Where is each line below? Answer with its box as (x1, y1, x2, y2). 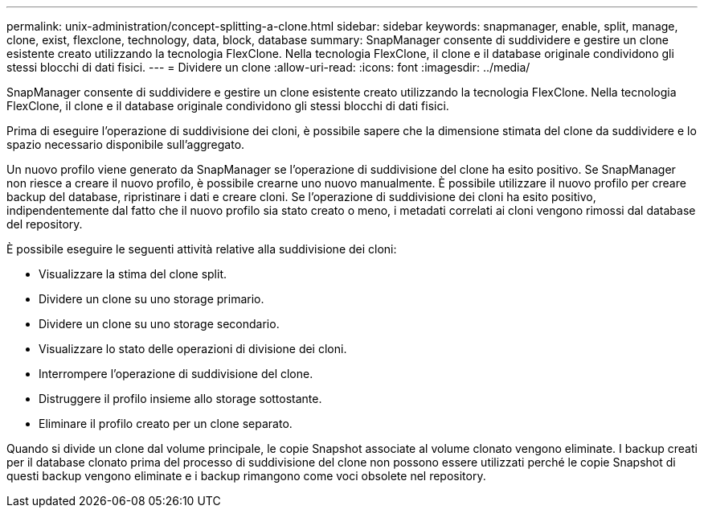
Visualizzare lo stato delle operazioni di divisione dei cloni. (39, 342, 347, 356)
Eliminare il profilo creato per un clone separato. (39, 417, 293, 430)
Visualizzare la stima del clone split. (39, 267, 227, 281)
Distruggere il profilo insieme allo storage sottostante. (39, 392, 322, 405)
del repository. (6, 217, 83, 231)
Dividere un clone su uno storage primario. (39, 292, 264, 306)
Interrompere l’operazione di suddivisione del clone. (39, 367, 313, 380)
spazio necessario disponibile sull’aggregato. (6, 138, 245, 151)
